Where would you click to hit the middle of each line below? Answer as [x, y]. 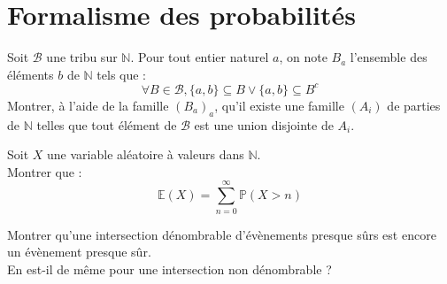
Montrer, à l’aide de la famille [88, 105]
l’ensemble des [389, 57]
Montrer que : [45, 171]
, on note [303, 57]
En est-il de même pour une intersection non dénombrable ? [170, 269]
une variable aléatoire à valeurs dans [146, 154]
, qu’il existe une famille [279, 105]
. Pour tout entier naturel [200, 57]
